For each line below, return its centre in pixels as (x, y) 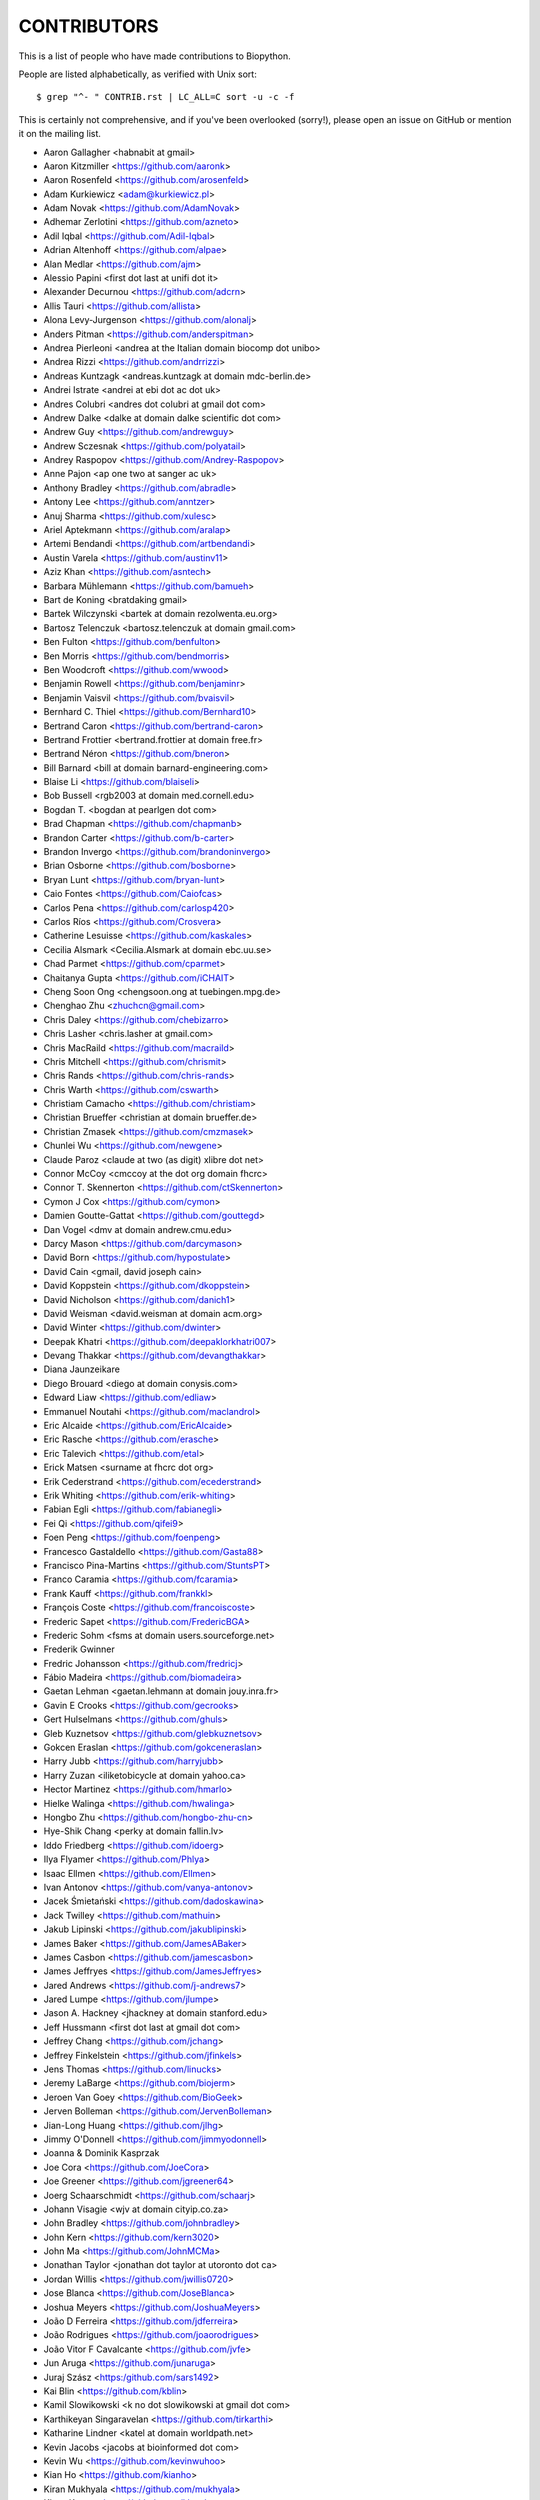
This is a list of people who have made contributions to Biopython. (154, 56)
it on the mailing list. (60, 134)
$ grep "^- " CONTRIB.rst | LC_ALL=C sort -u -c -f (165, 97)
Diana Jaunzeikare (81, 1369)
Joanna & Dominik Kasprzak (101, 2153)
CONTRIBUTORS (88, 26)
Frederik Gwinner (79, 1649)
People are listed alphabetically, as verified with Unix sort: (137, 74)
